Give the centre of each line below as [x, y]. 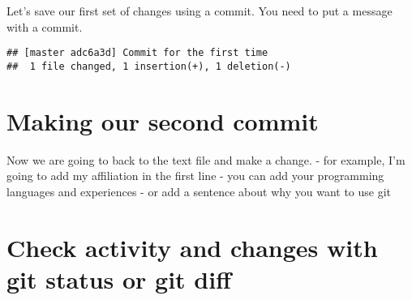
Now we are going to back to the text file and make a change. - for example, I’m [206, 159]
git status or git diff [119, 279]
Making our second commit [163, 120]
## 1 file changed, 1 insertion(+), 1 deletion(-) [149, 66]
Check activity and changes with [192, 247]
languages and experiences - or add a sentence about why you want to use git [199, 191]
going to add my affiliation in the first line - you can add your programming [195, 176]
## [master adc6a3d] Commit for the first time [137, 53]
